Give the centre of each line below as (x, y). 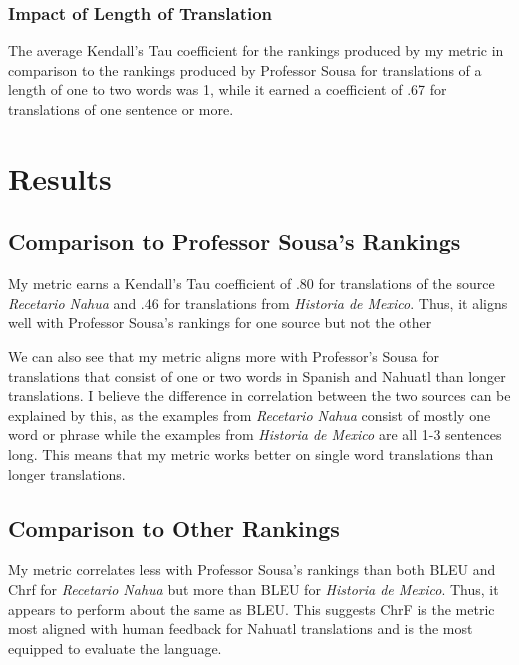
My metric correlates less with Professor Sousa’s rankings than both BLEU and (252, 569)
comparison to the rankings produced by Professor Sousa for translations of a (245, 69)
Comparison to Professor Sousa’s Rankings (234, 241)
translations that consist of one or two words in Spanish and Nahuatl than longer (257, 375)
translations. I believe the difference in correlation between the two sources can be (259, 395)
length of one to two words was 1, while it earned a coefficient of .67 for (227, 89)
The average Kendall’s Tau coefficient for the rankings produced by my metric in (256, 50)
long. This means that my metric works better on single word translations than (251, 453)
